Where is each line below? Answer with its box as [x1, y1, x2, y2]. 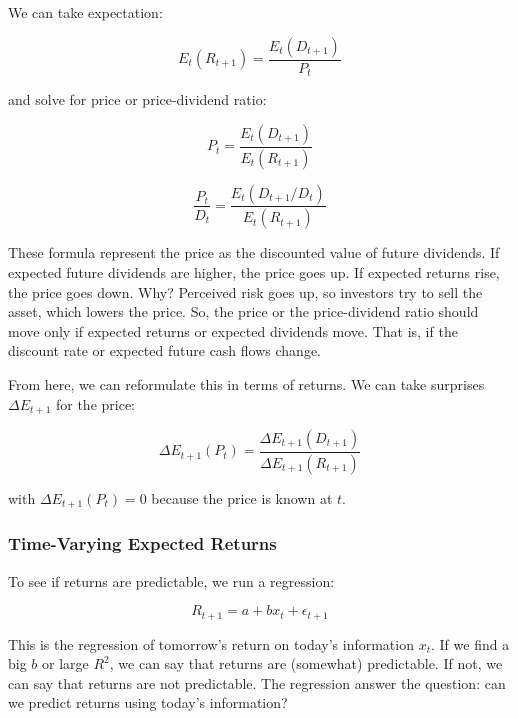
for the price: [55, 393, 136, 414]
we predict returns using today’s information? [8, 692, 288, 713]
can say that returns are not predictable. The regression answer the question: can [8, 672, 506, 693]
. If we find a [430, 633, 510, 654]
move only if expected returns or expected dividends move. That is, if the [8, 320, 458, 341]
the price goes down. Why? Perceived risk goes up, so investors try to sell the [8, 281, 483, 302]
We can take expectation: [8, 2, 163, 22]
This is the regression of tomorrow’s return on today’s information [8, 633, 414, 654]
